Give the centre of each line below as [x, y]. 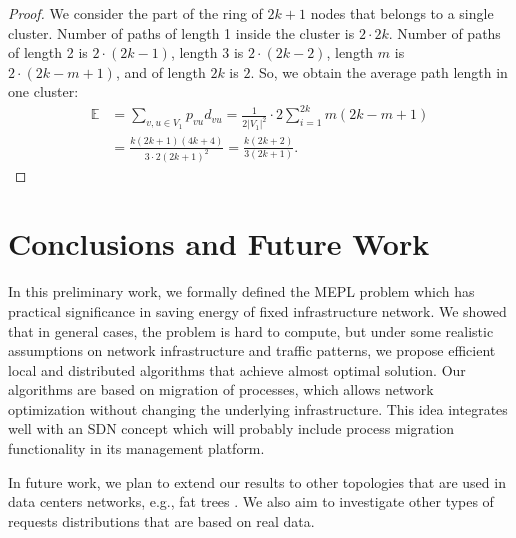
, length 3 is [207, 52]
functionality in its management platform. [136, 448]
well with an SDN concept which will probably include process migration [231, 428]
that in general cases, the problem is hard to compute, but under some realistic [251, 330]
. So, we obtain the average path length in [379, 71]
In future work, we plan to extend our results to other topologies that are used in [257, 481]
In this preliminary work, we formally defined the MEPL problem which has [241, 291]
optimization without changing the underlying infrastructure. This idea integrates [258, 408]
